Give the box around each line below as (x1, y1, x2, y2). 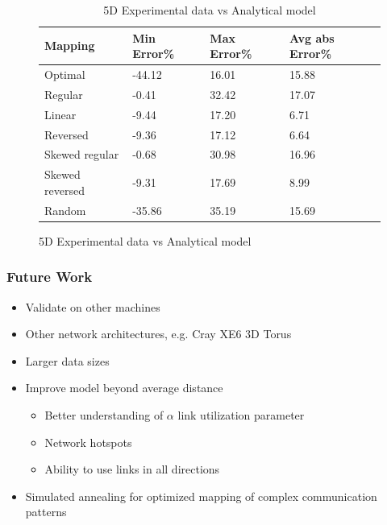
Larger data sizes (25, 352, 110, 369)
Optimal (44, 66, 85, 83)
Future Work (6, 267, 93, 287)
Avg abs (289, 29, 335, 46)
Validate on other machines (25, 298, 160, 315)
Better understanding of (44, 406, 164, 423)
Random (44, 201, 86, 218)
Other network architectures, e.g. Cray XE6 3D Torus (25, 325, 292, 342)
